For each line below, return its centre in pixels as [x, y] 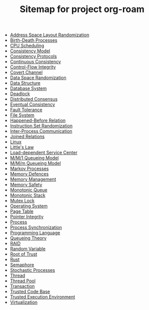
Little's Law [22, 147]
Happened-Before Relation [38, 121]
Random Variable [28, 249]
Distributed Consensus [34, 99]
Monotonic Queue [29, 190]
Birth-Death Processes [34, 40]
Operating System [29, 206]
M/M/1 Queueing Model [34, 158]
